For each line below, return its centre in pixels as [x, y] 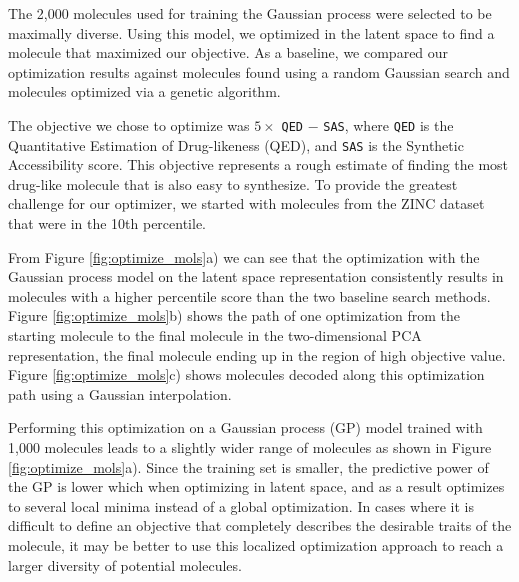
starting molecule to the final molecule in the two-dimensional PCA [215, 335]
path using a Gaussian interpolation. [120, 393]
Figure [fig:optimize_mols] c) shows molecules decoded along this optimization [246, 374]
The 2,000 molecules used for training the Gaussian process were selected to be [250, 13]
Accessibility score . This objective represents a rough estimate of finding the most [258, 164]
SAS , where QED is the [388, 124]
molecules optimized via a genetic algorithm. [144, 91]
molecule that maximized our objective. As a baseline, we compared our [228, 52]
